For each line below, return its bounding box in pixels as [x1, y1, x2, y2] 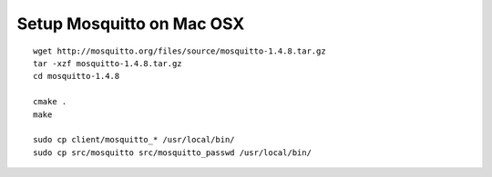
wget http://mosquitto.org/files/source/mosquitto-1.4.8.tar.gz [33, 45, 327, 56]
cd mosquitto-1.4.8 [33, 71, 120, 82]
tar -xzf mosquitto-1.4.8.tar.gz [33, 58, 182, 68]
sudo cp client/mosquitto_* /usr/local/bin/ [33, 134, 236, 145]
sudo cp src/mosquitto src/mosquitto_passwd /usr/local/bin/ [33, 147, 312, 158]
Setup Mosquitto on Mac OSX [16, 14, 245, 34]
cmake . [33, 96, 67, 107]
